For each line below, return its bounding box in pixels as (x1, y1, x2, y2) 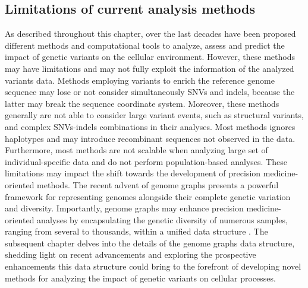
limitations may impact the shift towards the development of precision (5, 167, 261, 179)
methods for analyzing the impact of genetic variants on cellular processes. (5, 271, 276, 284)
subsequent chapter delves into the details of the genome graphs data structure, (5, 236, 295, 249)
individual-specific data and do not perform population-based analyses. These (5, 155, 287, 167)
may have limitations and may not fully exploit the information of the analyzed (5, 62, 294, 74)
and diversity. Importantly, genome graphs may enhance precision (5, 202, 244, 214)
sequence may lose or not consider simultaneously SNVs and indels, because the (5, 86, 295, 98)
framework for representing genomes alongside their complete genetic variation (5, 190, 291, 202)
